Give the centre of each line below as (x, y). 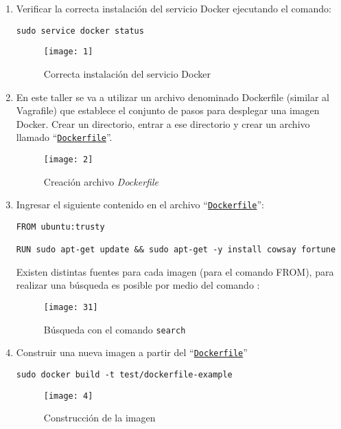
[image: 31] (71, 307)
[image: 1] (68, 52)
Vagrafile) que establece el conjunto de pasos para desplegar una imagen (168, 110)
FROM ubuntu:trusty (60, 227)
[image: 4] (68, 396)
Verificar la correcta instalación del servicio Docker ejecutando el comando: (174, 8)
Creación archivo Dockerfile (101, 181)
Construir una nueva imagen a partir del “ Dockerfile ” (132, 352)
